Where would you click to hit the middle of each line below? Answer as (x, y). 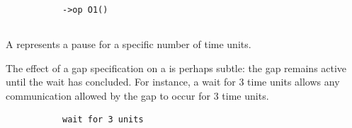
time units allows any (294, 82)
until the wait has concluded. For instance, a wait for (121, 82)
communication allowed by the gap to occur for (108, 95)
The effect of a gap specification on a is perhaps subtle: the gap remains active (176, 68)
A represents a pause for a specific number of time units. (129, 43)
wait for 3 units (103, 120)
